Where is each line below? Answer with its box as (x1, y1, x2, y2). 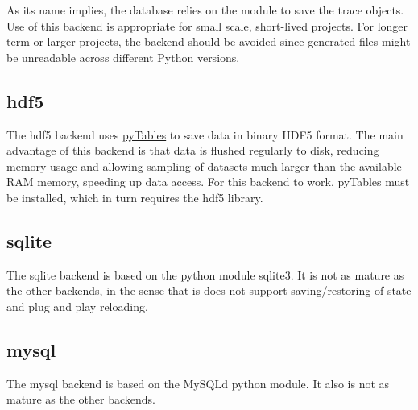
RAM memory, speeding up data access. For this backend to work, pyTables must (6, 173, 410, 190)
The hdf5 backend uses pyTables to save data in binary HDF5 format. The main (6, 126, 404, 143)
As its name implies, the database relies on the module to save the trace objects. (6, 2, 404, 18)
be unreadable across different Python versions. (6, 48, 240, 65)
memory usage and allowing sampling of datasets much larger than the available (6, 157, 402, 174)
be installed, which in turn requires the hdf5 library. (6, 188, 263, 205)
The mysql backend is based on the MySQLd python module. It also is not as (6, 375, 390, 391)
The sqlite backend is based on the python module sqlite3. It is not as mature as (6, 266, 404, 283)
